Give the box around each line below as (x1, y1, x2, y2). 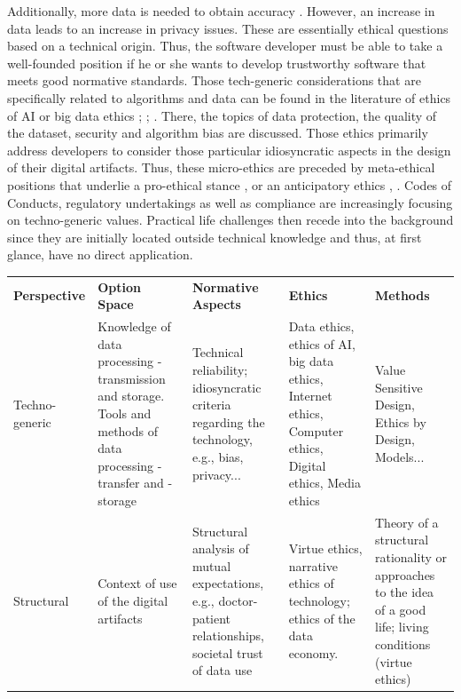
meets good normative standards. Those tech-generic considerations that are (7, 71, 421, 90)
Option (98, 277, 142, 296)
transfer (98, 473, 140, 492)
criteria (191, 395, 231, 414)
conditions (374, 635, 431, 654)
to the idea (374, 583, 434, 601)
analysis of (191, 539, 249, 558)
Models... (374, 448, 425, 466)
